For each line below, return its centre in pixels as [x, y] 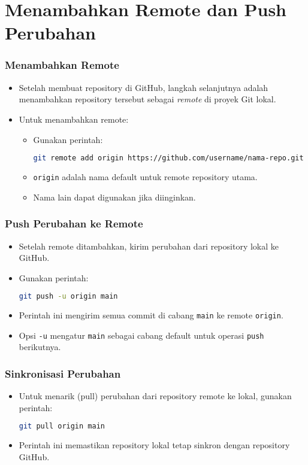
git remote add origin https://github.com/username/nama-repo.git [168, 158]
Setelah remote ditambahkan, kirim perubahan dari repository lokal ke [149, 246]
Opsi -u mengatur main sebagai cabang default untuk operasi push [141, 335]
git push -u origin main [68, 297]
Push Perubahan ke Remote [74, 224]
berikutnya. [40, 347]
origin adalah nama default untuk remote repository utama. [145, 177]
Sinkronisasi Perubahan [63, 373]
